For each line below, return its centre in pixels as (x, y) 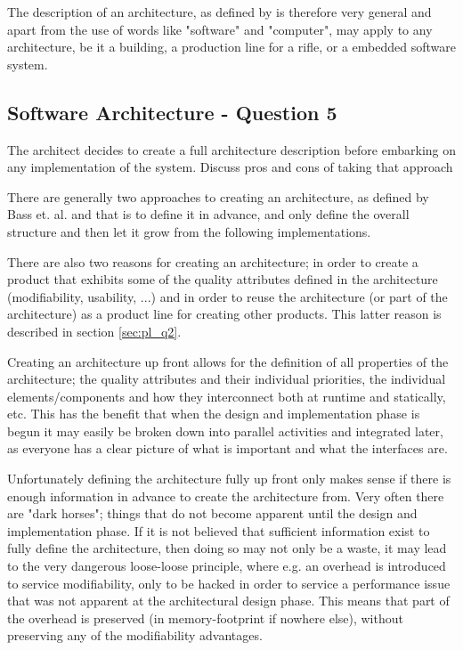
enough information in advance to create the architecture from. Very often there (226, 496)
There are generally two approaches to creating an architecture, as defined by (218, 196)
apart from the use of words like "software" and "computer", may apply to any (220, 29)
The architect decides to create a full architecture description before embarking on (232, 149)
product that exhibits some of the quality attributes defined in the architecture (223, 279)
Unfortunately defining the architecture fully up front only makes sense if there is (229, 479)
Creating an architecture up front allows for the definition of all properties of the (228, 361)
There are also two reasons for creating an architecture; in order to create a (213, 261)
